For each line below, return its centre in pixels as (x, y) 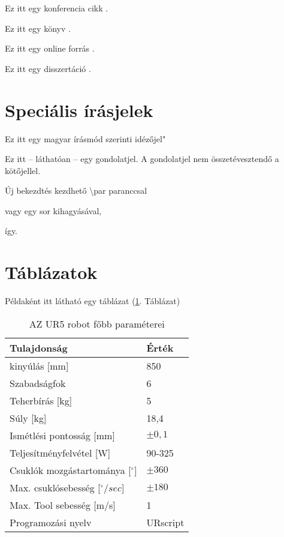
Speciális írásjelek (79, 109)
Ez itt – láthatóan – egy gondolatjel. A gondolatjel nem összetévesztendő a (142, 159)
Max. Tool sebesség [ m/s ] (63, 505)
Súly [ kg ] (28, 418)
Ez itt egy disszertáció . (48, 68)
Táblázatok (51, 272)
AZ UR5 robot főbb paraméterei (97, 323)
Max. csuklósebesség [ (55, 487)
